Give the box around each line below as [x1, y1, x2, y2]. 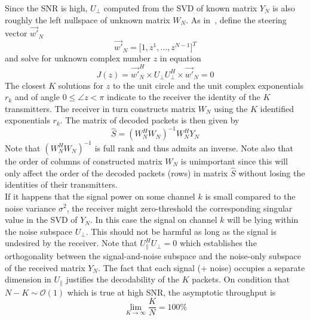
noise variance [5, 201, 56, 214]
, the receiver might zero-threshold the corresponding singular [66, 201, 293, 214]
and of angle [14, 91, 60, 103]
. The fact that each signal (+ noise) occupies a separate [98, 261, 305, 274]
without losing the [238, 166, 305, 179]
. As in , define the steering [186, 13, 287, 26]
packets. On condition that [192, 273, 290, 285]
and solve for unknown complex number [5, 52, 151, 64]
